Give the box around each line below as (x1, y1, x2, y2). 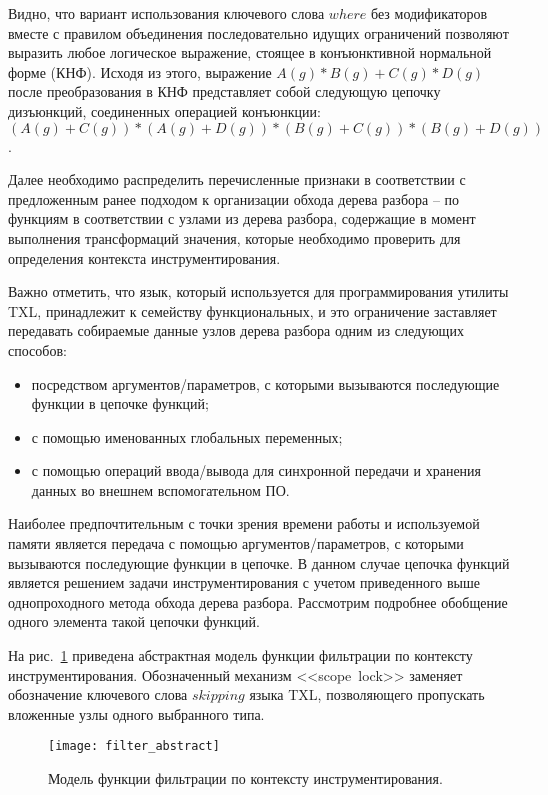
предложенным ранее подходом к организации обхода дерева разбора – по (8, 188, 460, 209)
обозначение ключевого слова (8, 684, 188, 705)
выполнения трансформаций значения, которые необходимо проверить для (8, 227, 461, 248)
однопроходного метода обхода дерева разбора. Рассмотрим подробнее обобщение (8, 591, 508, 612)
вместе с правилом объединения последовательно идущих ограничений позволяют (8, 22, 509, 43)
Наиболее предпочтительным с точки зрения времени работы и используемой (8, 513, 480, 534)
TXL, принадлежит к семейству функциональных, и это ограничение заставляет (8, 300, 497, 321)
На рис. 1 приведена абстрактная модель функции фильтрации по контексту (8, 645, 473, 666)
